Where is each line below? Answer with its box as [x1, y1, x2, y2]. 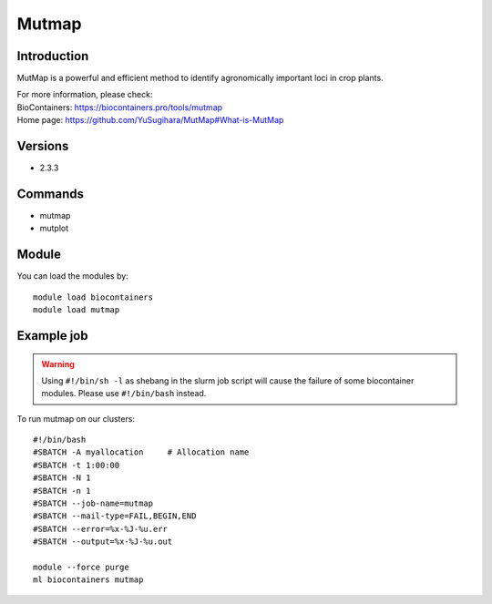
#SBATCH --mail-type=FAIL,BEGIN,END [33, 511, 197, 521]
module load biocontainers [33, 292, 154, 302]
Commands [16, 186, 85, 201]
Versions [16, 138, 69, 154]
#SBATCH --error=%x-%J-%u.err [33, 524, 169, 534]
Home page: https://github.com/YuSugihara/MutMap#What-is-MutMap [16, 115, 284, 126]
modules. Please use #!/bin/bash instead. [41, 388, 207, 399]
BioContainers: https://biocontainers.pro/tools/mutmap [16, 101, 223, 113]
